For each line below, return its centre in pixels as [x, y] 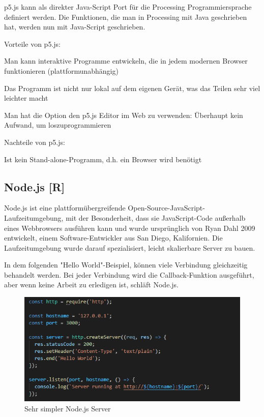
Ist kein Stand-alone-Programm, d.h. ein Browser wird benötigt [103, 159]
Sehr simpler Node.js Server [68, 408]
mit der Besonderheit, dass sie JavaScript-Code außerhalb [156, 217]
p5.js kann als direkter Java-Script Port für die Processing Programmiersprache [128, 7]
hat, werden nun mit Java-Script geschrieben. [75, 27]
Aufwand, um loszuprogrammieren [58, 125]
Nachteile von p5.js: [35, 142]
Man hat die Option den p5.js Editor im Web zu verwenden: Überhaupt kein [124, 115]
